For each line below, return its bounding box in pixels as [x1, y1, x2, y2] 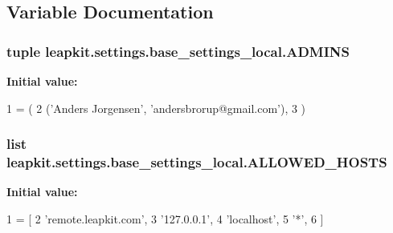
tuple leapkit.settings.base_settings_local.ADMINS [6, 41, 350, 61]
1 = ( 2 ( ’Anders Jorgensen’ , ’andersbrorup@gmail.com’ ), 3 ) [6, 99, 306, 116]
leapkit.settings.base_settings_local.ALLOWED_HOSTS [6, 152, 387, 172]
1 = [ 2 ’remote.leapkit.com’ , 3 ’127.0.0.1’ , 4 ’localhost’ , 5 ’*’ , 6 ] [6, 210, 324, 227]
